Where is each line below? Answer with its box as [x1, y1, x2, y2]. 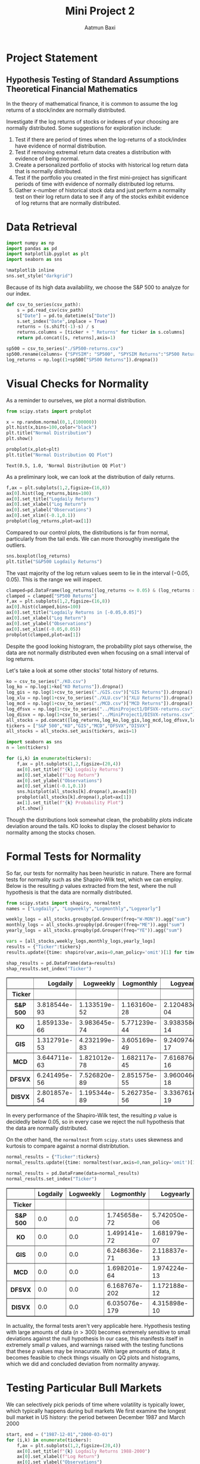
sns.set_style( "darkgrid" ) [6, 273, 73, 279]
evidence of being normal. [14, 155, 80, 162]
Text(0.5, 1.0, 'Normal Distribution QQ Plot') [6, 463, 127, 469]
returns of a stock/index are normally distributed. [6, 106, 126, 113]
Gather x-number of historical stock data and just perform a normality [14, 186, 186, 193]
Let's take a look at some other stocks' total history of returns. [6, 667, 159, 674]
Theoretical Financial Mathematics [6, 84, 138, 94]
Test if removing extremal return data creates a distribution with [14, 148, 171, 156]
